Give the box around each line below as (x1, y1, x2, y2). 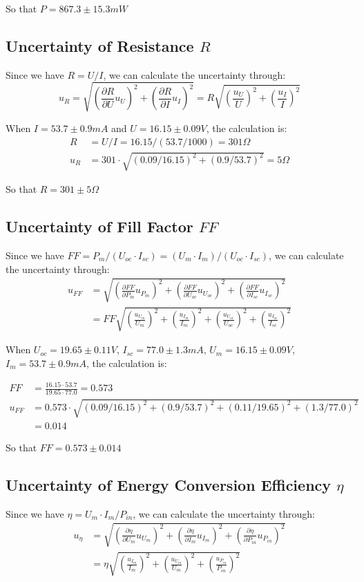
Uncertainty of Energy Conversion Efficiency (6, 473, 332, 495)
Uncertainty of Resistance (6, 35, 194, 56)
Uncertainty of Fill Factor (6, 216, 193, 237)
